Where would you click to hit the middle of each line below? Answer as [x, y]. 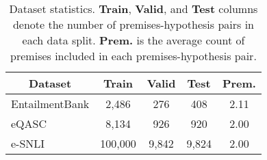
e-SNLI [28, 143]
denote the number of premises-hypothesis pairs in [133, 24]
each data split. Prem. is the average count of [133, 40]
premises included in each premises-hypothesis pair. [133, 56]
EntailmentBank [50, 104]
